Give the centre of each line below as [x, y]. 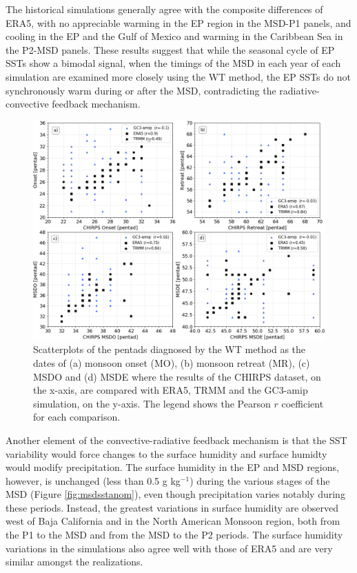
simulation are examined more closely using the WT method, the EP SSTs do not [178, 76]
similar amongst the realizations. [74, 562]
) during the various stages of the [260, 480]
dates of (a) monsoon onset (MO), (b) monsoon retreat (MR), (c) [172, 362]
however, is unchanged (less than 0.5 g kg [93, 480]
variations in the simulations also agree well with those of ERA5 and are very [169, 548]
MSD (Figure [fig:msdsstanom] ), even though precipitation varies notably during [175, 494]
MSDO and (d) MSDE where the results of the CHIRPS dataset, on [177, 376]
